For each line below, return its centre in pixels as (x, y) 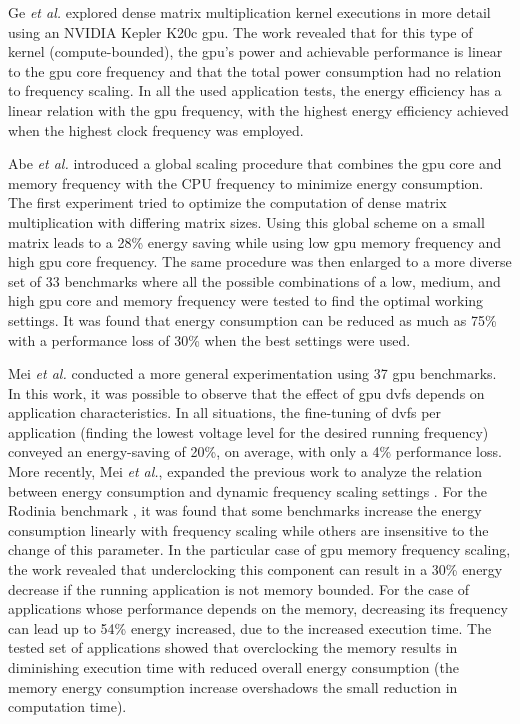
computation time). (67, 706)
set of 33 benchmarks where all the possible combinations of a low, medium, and (254, 280)
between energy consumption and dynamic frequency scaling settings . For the (247, 490)
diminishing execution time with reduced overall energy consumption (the (234, 667)
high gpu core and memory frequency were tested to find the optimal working (246, 300)
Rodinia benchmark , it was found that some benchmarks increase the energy (245, 510)
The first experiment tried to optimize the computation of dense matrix (227, 202)
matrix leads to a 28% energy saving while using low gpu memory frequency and (255, 241)
